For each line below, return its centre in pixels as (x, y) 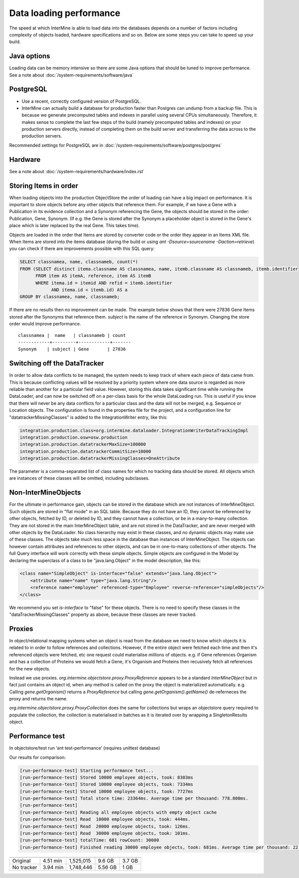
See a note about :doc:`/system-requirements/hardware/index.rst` (77, 171)
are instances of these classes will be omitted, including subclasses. (79, 478)
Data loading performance (65, 13)
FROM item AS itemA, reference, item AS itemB (93, 276)
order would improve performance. (45, 324)
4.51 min (52, 861)
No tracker (25, 867)
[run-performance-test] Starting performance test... (87, 770)
